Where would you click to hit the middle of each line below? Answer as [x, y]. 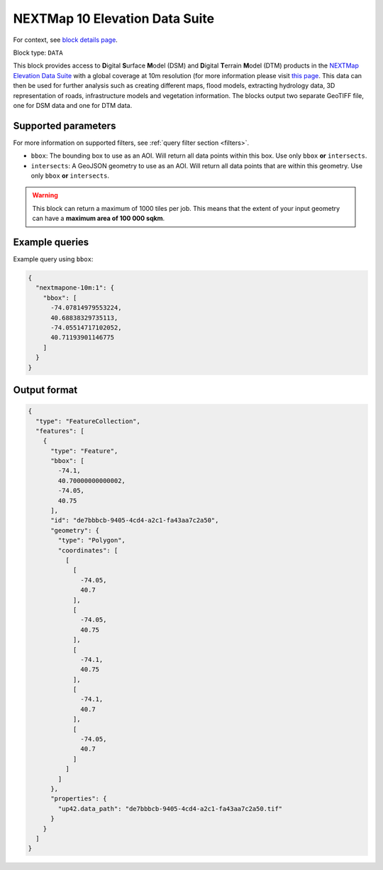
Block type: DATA [38, 53]
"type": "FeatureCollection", [88, 421]
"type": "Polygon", [91, 540]
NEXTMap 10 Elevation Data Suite [114, 18]
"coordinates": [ [88, 550]
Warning [45, 195]
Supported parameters [65, 125]
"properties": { [79, 799]
